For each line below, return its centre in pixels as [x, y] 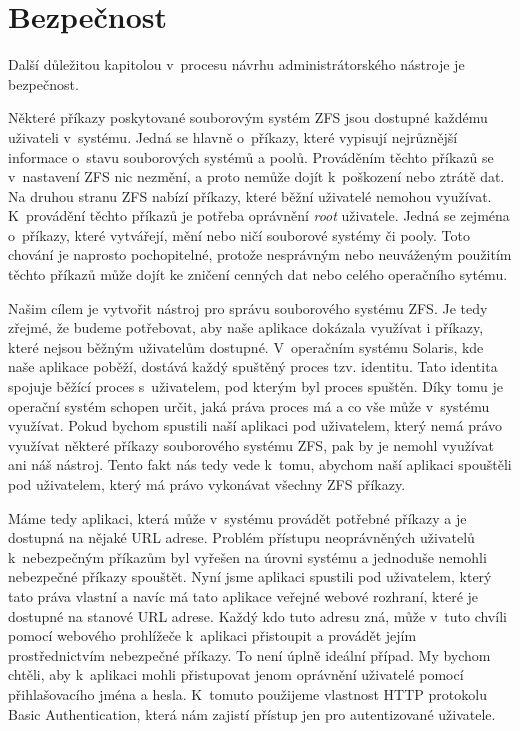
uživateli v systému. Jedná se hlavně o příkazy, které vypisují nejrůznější [233, 136]
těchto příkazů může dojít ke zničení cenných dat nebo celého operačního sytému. [258, 274]
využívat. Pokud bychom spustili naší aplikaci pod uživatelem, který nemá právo [255, 425]
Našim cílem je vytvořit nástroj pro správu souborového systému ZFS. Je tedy [248, 307]
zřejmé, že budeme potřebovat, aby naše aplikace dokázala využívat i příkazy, [246, 327]
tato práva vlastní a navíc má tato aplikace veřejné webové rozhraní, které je [243, 595]
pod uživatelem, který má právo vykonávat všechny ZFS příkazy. [207, 484]
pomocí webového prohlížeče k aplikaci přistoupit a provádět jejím [212, 635]
